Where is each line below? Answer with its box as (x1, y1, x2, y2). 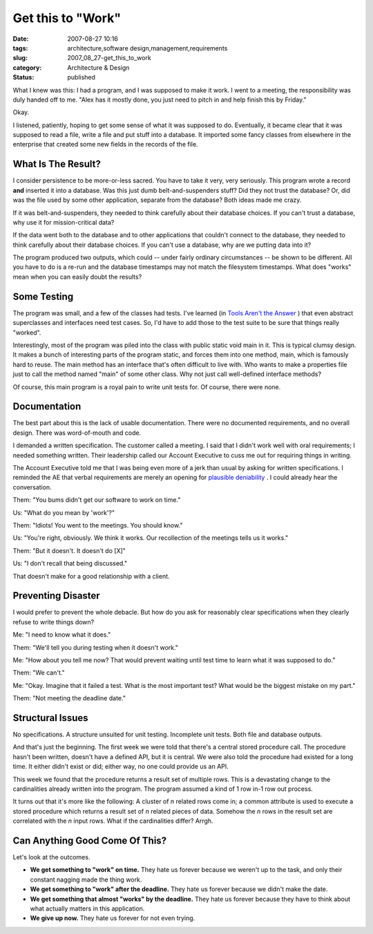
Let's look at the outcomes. (12, 853, 90, 861)
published (67, 73, 96, 82)
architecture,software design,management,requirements (67, 44, 228, 52)
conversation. (12, 483, 52, 491)
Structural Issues (12, 712, 89, 724)
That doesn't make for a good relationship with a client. (12, 572, 170, 580)
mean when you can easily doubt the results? (12, 272, 142, 281)
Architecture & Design (67, 63, 130, 72)
